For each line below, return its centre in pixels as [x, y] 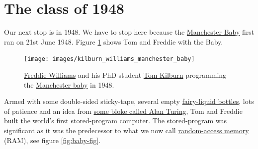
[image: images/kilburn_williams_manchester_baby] [109, 59]
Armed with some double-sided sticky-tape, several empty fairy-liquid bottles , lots [129, 101]
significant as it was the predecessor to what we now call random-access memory [127, 130]
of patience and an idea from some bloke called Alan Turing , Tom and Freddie [123, 111]
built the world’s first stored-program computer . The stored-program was [115, 121]
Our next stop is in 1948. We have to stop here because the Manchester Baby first [129, 32]
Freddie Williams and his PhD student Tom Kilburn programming [125, 74]
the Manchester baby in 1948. [69, 84]
